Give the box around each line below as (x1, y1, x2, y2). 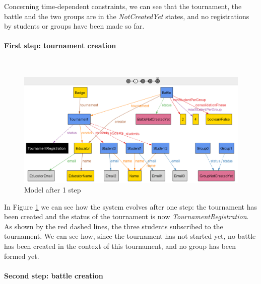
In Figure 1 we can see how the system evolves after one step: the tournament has (4, 201, 257, 212)
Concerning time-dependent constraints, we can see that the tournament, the (4, 1, 242, 11)
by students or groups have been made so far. (4, 21, 145, 31)
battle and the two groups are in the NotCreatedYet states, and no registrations (4, 11, 249, 21)
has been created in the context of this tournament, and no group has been (4, 241, 236, 251)
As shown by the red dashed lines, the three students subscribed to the (4, 221, 223, 231)
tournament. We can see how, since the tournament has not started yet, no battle (4, 231, 256, 241)
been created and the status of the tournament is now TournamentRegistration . (4, 211, 249, 222)
